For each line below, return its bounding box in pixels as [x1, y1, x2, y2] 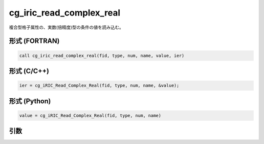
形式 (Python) [9, 97, 51, 105]
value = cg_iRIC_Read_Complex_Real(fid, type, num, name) [19, 112, 161, 118]
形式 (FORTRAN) [9, 37, 60, 45]
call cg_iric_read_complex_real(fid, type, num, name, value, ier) [19, 53, 185, 58]
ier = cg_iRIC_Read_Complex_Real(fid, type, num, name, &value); [19, 83, 179, 89]
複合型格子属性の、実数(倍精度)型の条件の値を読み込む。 [9, 24, 124, 30]
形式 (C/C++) [9, 67, 49, 75]
